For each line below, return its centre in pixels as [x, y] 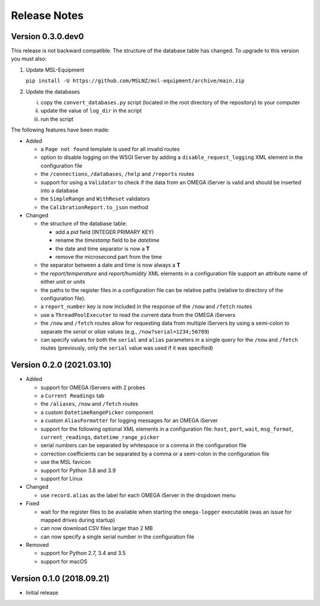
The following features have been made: [60, 130]
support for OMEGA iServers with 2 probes [93, 387]
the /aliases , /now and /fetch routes [89, 404]
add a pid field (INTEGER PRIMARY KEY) [105, 232]
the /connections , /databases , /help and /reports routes [118, 174]
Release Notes [47, 15]
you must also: [29, 59]
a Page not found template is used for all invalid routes [110, 149]
